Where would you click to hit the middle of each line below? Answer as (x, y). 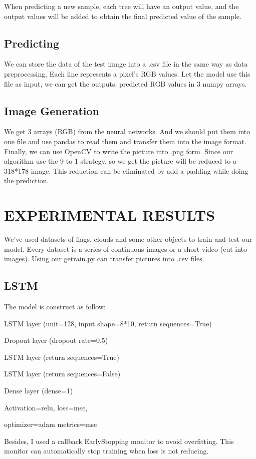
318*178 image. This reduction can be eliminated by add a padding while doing (126, 170)
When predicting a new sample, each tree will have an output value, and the (121, 6)
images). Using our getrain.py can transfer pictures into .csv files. (104, 259)
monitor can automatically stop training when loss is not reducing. (106, 451)
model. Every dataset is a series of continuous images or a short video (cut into (126, 249)
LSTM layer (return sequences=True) (62, 357)
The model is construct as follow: (55, 307)
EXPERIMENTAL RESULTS (110, 215)
